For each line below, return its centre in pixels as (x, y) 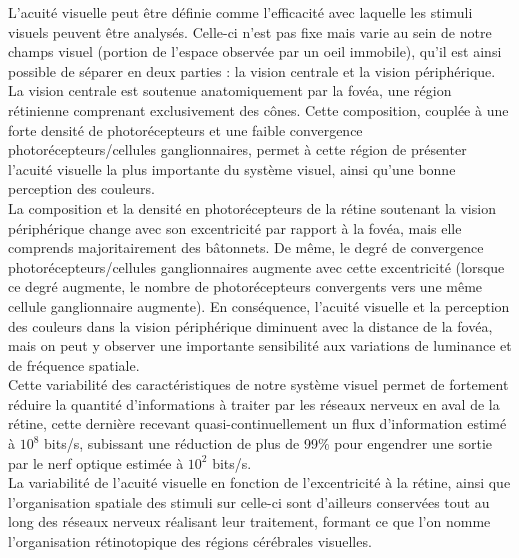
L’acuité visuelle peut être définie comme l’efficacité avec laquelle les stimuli (240, 12)
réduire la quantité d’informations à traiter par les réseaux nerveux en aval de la (254, 403)
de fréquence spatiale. (74, 364)
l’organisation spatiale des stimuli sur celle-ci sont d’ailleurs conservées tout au (249, 501)
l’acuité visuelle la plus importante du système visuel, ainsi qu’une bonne (232, 168)
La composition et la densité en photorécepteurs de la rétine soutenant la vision (252, 207)
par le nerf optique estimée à (96, 462)
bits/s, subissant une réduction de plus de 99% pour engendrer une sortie (268, 443)
